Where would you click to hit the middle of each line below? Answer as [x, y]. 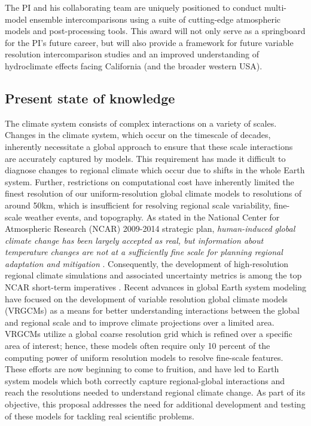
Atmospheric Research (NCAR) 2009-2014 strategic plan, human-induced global [150, 229]
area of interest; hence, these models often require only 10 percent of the [138, 346]
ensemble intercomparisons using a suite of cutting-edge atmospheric [155, 19]
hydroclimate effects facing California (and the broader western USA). [134, 65]
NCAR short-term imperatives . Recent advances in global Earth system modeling [155, 287]
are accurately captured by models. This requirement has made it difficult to [145, 158]
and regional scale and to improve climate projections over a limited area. [140, 322]
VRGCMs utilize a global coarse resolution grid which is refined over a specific [149, 334]
